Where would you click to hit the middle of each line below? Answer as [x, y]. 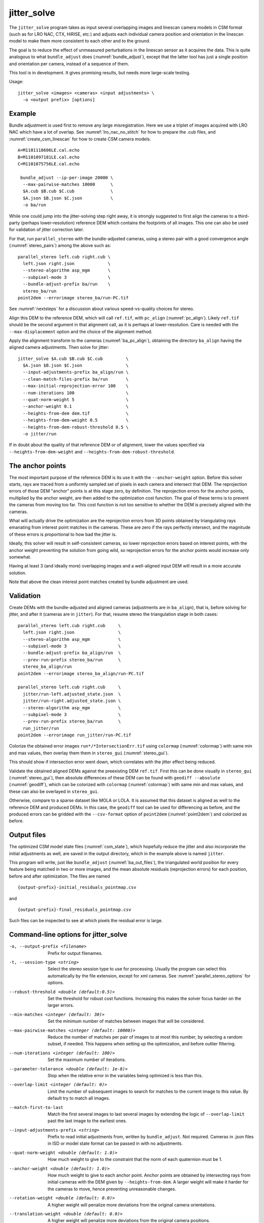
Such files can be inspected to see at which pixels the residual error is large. [86, 921]
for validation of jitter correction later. [46, 229]
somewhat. [20, 557]
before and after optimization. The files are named [59, 876]
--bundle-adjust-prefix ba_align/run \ [72, 653]
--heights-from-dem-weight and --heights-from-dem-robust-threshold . [92, 452]
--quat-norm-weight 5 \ [76, 400]
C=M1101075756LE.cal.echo [49, 164]
